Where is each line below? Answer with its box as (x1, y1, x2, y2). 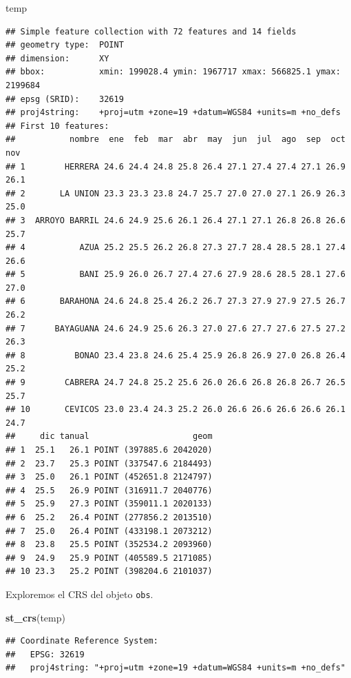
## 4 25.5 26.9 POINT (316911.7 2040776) (6, 485, 213, 495)
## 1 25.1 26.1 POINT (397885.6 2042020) (6, 445, 213, 455)
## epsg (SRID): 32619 (6, 94, 124, 104)
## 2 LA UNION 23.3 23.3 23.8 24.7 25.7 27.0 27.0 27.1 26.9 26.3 (6, 188, 345, 198)
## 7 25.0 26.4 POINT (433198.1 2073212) (6, 526, 213, 536)
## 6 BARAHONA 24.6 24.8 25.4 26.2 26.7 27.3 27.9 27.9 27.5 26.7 (6, 296, 345, 307)
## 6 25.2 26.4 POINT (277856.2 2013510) (6, 512, 213, 522)
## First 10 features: (6, 121, 109, 131)
